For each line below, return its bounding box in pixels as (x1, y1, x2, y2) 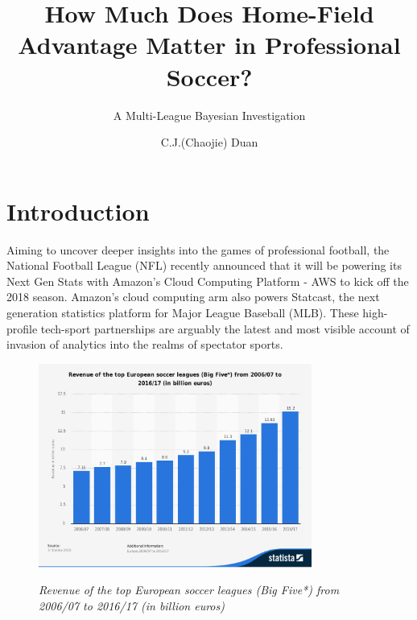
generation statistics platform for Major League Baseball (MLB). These (6, 304, 359, 320)
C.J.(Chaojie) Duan (160, 134, 258, 151)
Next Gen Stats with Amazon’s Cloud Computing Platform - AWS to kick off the (6, 272, 409, 289)
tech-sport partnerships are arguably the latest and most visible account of (40, 320, 410, 337)
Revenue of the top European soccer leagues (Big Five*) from (39, 581, 340, 598)
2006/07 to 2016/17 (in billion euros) (39, 597, 225, 614)
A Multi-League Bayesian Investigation (113, 106, 306, 123)
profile (6, 320, 38, 337)
